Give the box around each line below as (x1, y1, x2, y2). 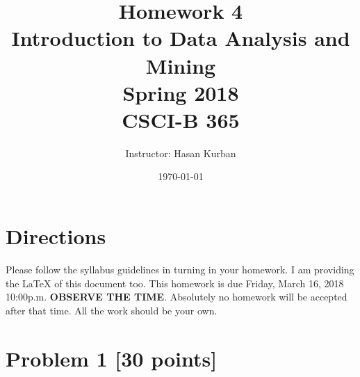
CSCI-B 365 (122, 105, 240, 134)
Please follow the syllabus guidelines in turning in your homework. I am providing (6, 262, 354, 276)
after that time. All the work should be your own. (6, 303, 218, 317)
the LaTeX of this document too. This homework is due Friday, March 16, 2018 (6, 275, 344, 290)
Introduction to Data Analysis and (11, 24, 350, 52)
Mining (145, 51, 216, 79)
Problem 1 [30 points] (6, 344, 218, 372)
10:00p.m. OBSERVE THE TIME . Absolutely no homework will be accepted (6, 289, 347, 304)
